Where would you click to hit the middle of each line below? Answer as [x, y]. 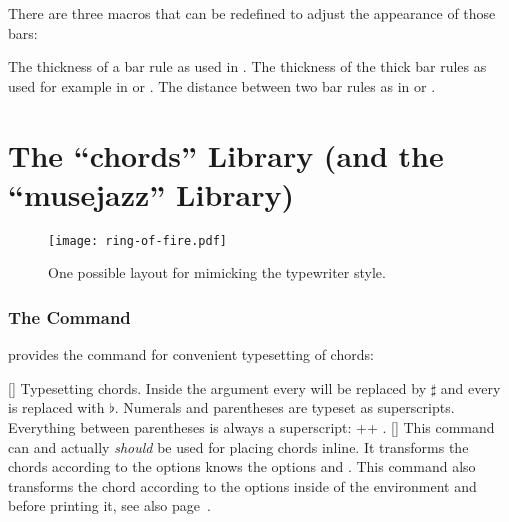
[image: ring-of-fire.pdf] [137, 240]
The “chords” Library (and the [226, 154]
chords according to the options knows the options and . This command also [242, 466]
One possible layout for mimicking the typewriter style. [217, 272]
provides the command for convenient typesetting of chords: [191, 354]
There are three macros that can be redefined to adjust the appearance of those [252, 13]
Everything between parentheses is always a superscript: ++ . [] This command [251, 426]
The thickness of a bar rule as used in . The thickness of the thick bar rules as [247, 66]
